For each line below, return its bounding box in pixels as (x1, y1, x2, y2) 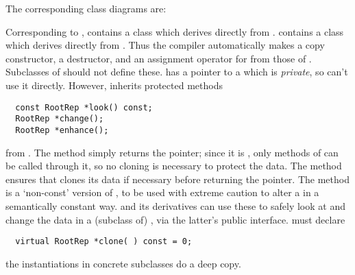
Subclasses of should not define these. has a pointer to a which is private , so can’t (5, 64, 348, 79)
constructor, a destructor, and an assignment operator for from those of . (5, 51, 312, 65)
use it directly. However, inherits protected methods (5, 77, 223, 92)
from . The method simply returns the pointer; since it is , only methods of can (5, 145, 339, 159)
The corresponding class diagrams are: (5, 1, 167, 15)
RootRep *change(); (15, 114, 104, 124)
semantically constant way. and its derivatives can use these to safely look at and (5, 198, 345, 213)
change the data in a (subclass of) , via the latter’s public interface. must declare (5, 212, 345, 226)
